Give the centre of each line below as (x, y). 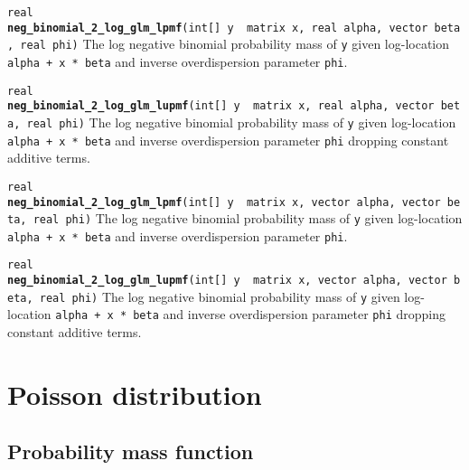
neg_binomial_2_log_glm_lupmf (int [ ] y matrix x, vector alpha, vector (227, 281)
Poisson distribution (135, 394)
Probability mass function (131, 451)
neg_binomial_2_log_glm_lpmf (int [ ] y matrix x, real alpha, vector (218, 28)
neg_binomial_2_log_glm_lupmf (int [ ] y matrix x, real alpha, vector (221, 106)
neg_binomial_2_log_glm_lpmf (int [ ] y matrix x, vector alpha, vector (224, 202)
